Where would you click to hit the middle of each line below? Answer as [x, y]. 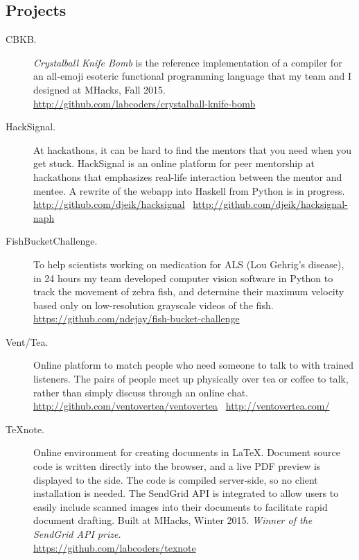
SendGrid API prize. [77, 534]
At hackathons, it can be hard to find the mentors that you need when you [193, 149]
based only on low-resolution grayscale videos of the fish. [154, 305]
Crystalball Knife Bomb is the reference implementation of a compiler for [188, 62]
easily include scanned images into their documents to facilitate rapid [181, 506]
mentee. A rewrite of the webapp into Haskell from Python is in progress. [189, 190]
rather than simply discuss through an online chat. [141, 392]
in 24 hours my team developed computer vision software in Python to [183, 278]
